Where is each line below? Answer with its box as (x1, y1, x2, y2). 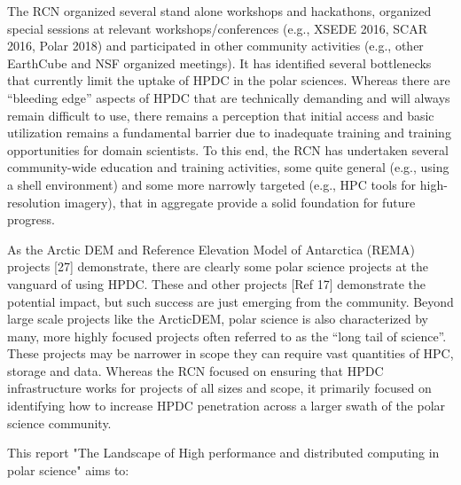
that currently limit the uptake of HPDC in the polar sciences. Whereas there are (7, 71, 450, 90)
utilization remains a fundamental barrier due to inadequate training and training (7, 123, 451, 142)
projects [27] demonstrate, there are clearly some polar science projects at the (7, 257, 429, 276)
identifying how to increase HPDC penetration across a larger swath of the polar (7, 396, 446, 415)
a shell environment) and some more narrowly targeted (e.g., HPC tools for (7, 175, 417, 193)
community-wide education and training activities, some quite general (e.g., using (7, 158, 449, 176)
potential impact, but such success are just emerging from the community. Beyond (7, 292, 454, 310)
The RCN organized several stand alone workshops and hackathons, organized (7, 2, 432, 20)
